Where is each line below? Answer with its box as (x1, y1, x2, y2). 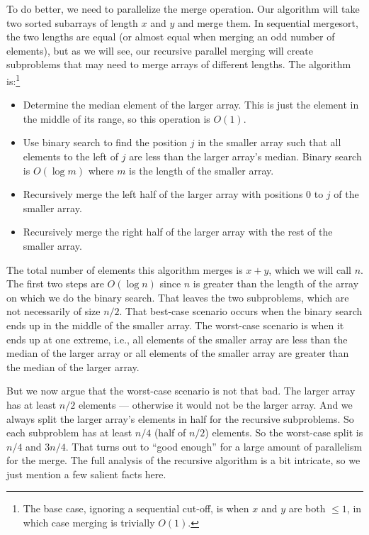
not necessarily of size (6, 304, 101, 319)
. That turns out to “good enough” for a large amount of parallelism (65, 439, 363, 453)
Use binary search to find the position (23, 135, 188, 150)
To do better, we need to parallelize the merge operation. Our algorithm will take (6, 1, 360, 16)
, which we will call (268, 262, 351, 277)
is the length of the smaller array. (129, 162, 274, 177)
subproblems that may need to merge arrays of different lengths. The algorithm (6, 57, 351, 72)
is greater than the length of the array (193, 276, 359, 291)
